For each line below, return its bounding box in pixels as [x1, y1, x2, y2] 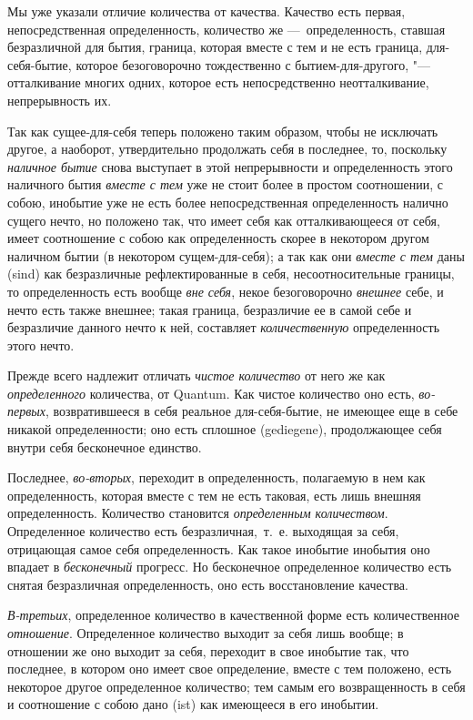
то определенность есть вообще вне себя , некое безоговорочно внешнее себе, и [7, 281, 444, 300]
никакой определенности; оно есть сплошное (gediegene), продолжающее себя [7, 420, 442, 439]
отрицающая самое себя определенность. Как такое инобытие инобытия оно [7, 539, 430, 558]
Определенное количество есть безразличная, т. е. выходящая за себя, [7, 522, 399, 541]
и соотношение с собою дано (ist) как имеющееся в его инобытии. [7, 695, 379, 714]
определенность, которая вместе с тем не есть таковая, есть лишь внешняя [7, 485, 421, 504]
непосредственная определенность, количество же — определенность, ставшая [7, 19, 446, 38]
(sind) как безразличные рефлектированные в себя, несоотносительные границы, [7, 264, 455, 283]
